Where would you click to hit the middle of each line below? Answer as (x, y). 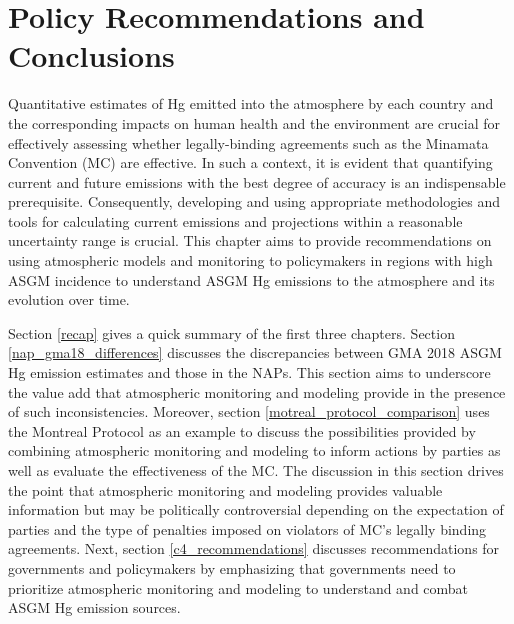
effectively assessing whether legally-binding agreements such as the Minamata (248, 142)
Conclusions (91, 55)
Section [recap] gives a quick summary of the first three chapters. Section (231, 332)
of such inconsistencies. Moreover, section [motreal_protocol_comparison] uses (249, 411)
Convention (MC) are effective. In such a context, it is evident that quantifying (250, 162)
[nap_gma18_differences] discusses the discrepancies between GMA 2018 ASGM (255, 352)
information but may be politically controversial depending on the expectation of (256, 509)
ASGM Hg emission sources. (94, 607)
